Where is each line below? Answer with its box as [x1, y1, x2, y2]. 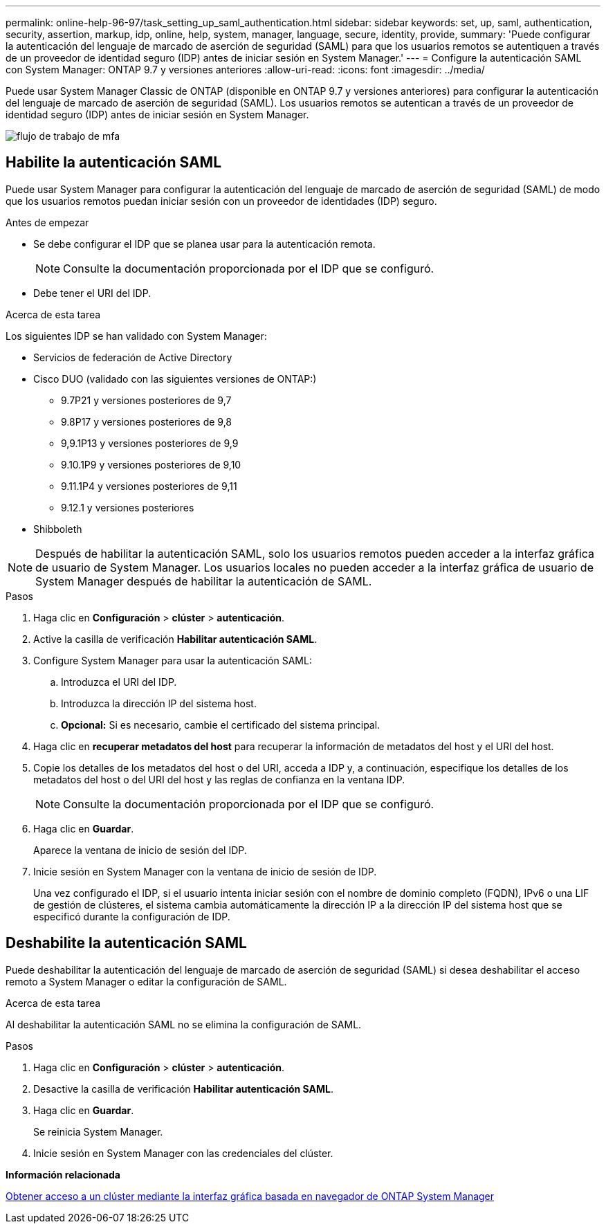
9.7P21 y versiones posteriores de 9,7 [61, 394, 232, 406]
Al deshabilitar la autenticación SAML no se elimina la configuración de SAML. [6, 1018, 362, 1030]
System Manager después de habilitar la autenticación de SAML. [35, 574, 372, 588]
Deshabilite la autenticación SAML [6, 934, 247, 952]
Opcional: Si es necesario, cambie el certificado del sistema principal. [61, 718, 380, 731]
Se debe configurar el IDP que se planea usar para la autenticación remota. [33, 237, 376, 250]
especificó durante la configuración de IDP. [33, 910, 230, 922]
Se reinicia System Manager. [33, 1125, 163, 1138]
